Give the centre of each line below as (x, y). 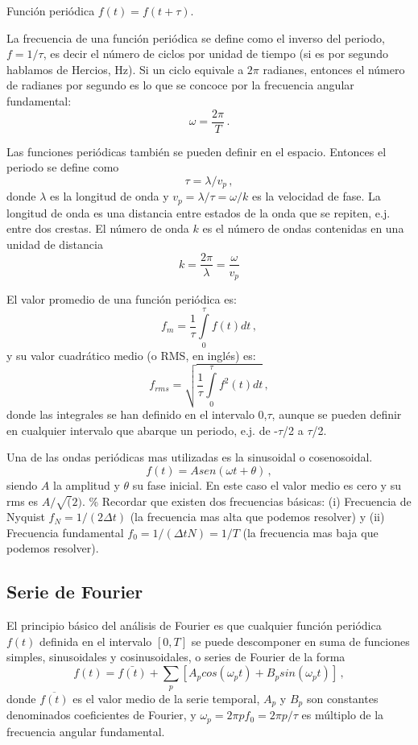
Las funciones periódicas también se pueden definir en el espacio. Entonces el (197, 151)
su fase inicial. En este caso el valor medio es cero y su (267, 484)
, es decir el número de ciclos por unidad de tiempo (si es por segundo (215, 54)
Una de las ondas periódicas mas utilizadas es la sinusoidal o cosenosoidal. (190, 457)
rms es (23, 501)
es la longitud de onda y (110, 196)
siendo (22, 484)
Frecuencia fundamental (65, 532)
